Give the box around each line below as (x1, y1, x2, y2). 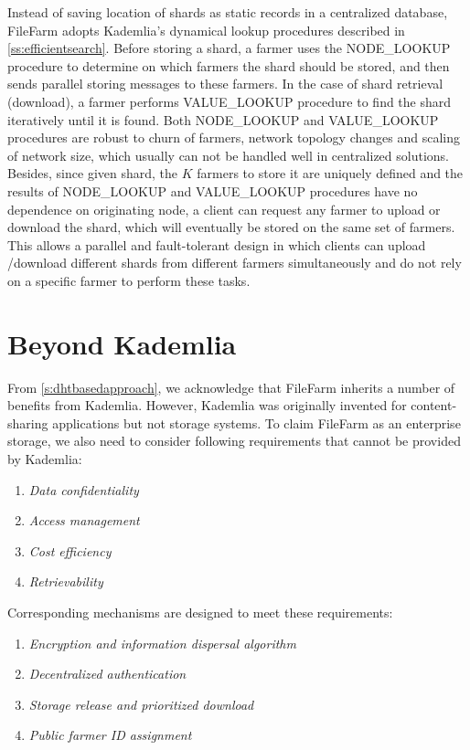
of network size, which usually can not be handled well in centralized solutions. (7, 145, 449, 164)
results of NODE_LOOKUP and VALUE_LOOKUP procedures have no (7, 181, 418, 200)
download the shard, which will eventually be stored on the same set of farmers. (7, 217, 455, 237)
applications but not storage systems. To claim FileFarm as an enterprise (52, 413, 461, 432)
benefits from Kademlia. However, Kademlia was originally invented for (7, 396, 407, 415)
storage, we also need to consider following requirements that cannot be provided (7, 431, 461, 450)
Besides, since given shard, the (7, 164, 178, 183)
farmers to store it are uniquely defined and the (197, 164, 464, 183)
